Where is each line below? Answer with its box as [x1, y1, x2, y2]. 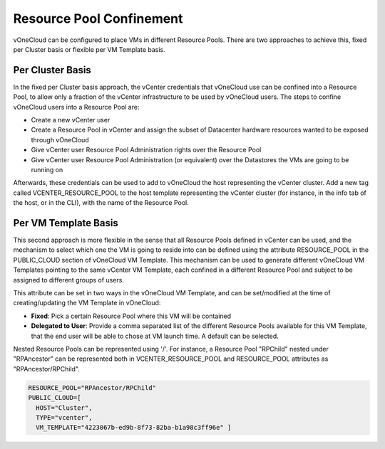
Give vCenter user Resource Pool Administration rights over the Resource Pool [31, 146, 262, 154]
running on [31, 165, 63, 174]
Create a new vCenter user [31, 116, 111, 125]
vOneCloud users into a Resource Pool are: [13, 102, 140, 111]
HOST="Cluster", [36, 403, 93, 412]
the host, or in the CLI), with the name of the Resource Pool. [13, 199, 189, 207]
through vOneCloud [31, 135, 89, 144]
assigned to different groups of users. [13, 275, 125, 284]
